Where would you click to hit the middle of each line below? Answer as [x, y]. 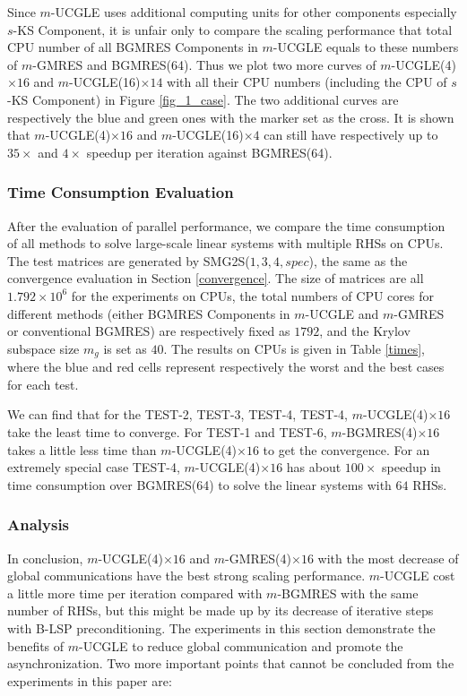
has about [314, 467]
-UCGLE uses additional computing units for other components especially [254, 12]
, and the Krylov [365, 331]
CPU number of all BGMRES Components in [133, 47]
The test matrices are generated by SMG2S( [129, 260]
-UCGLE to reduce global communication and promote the [241, 645]
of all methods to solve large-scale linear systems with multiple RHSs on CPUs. [225, 243]
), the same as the [358, 260]
